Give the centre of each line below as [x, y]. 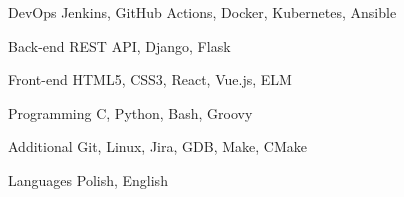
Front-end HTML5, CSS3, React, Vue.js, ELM [150, 79]
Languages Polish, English [88, 179]
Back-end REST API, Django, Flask [119, 45]
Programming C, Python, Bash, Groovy [130, 112]
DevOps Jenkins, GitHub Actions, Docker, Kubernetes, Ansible [202, 12]
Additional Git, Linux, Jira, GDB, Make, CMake [157, 146]
